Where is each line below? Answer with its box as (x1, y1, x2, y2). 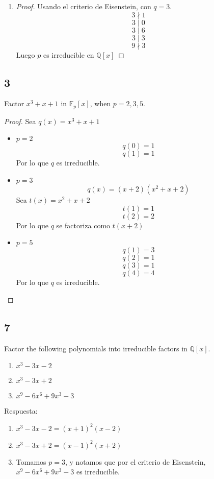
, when (90, 98, 111, 109)
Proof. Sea (4, 115, 36, 126)
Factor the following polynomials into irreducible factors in (4, 343, 188, 353)
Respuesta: (4, 405, 38, 416)
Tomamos (16, 456, 46, 467)
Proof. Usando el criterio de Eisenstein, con (16, 1, 151, 11)
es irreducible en (43, 49, 94, 60)
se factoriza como (56, 220, 111, 230)
